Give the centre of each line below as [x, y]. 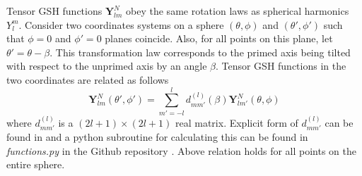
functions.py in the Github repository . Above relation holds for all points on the [182, 150]
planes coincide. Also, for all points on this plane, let [219, 38]
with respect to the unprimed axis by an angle [107, 66]
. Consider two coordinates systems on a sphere [121, 24]
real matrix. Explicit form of [237, 122]
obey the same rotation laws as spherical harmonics [238, 11]
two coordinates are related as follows [88, 79]
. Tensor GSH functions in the [281, 66]
